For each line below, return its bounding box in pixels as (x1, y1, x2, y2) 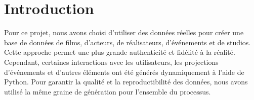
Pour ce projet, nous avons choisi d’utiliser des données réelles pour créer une (4, 27, 244, 38)
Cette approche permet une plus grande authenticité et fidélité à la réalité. (4, 47, 235, 57)
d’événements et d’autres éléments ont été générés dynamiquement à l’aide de (4, 66, 244, 77)
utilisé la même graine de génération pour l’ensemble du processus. (4, 86, 211, 96)
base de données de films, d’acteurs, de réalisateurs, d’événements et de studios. (4, 37, 251, 47)
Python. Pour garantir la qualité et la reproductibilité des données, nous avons (4, 76, 248, 87)
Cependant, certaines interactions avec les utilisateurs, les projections (4, 56, 219, 67)
